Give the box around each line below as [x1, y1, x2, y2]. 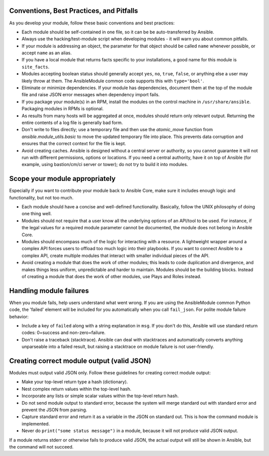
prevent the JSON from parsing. [21, 407, 87, 413]
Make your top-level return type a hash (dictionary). [21, 379, 128, 385]
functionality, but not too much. [9, 194, 74, 200]
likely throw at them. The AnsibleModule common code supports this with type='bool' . [21, 78, 204, 84]
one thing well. [21, 211, 52, 217]
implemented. [21, 421, 50, 427]
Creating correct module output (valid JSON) [9, 356, 151, 365]
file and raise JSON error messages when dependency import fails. [21, 92, 160, 98]
